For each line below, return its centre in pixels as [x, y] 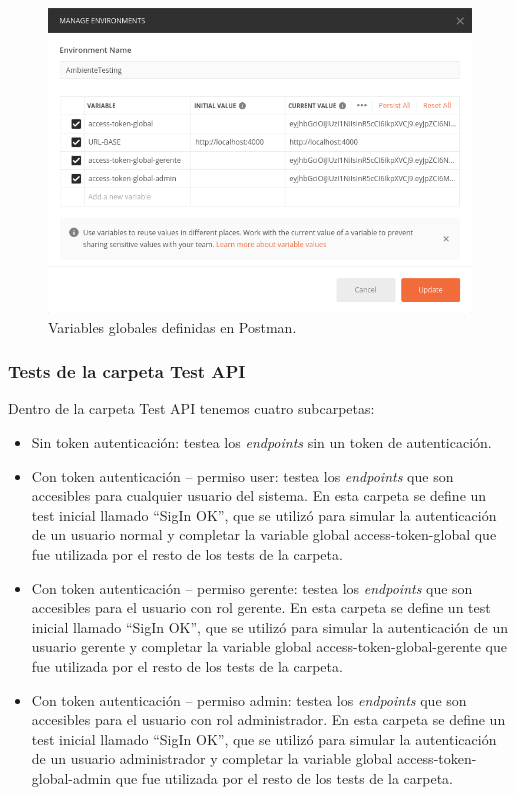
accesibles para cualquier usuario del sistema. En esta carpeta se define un [259, 495]
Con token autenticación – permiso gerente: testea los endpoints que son [252, 587]
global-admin [71, 777]
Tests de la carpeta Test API [127, 371]
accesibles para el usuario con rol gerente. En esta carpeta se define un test [261, 607]
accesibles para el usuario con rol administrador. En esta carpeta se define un [268, 719]
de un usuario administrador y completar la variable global [212, 758]
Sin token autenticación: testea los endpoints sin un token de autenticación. [261, 442]
